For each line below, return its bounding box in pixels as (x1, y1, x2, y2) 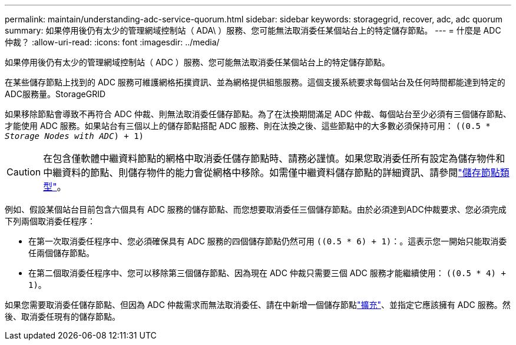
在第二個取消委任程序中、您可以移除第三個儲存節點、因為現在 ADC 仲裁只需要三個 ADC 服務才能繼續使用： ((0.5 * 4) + (28, 268, 506, 278)
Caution (6, 166, 41, 178)
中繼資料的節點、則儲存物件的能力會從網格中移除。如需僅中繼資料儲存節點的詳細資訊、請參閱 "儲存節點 (43, 167, 500, 178)
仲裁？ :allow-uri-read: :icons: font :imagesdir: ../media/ (5, 37, 220, 47)
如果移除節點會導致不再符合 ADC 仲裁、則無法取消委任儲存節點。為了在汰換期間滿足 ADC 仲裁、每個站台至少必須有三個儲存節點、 (5, 109, 511, 119)
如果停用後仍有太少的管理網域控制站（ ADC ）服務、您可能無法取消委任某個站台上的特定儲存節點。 (5, 57, 390, 67)
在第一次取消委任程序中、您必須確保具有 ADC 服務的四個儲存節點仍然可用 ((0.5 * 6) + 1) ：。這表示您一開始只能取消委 (28, 236, 507, 246)
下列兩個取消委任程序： (5, 216, 95, 226)
